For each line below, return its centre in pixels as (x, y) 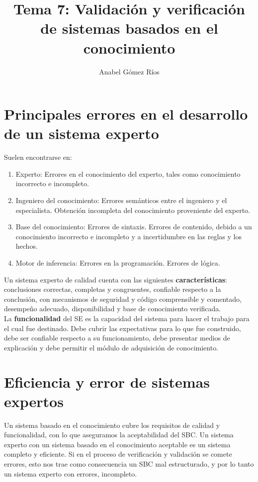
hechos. (27, 246)
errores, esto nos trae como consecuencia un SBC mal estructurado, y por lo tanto (129, 464)
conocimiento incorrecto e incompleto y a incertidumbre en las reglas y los (129, 236)
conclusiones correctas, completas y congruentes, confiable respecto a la (113, 289)
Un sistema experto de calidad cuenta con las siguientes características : (116, 279)
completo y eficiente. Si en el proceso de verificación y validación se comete (118, 454)
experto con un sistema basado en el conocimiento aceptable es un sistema (117, 444)
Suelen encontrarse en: (38, 157)
